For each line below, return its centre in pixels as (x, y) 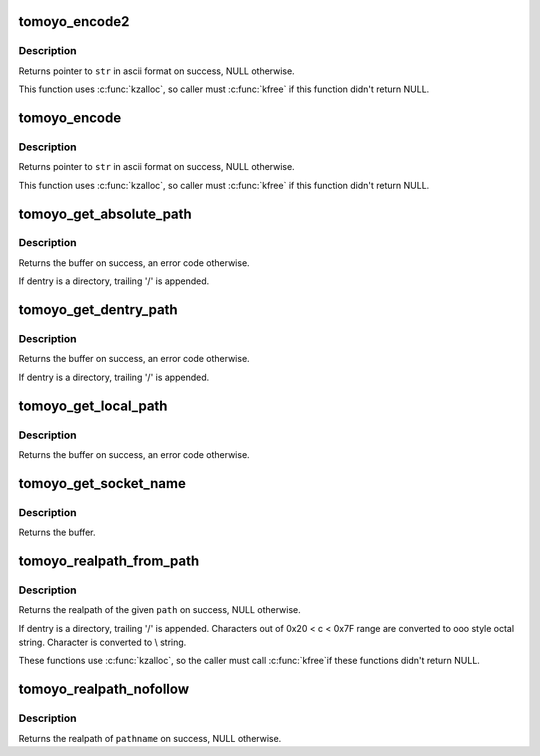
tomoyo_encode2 (74, 21)
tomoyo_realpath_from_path (109, 560)
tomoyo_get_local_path (93, 405)
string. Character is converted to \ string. (102, 642)
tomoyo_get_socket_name (102, 483)
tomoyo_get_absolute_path (105, 213)
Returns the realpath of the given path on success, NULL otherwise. (160, 610)
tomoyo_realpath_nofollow (104, 689)
